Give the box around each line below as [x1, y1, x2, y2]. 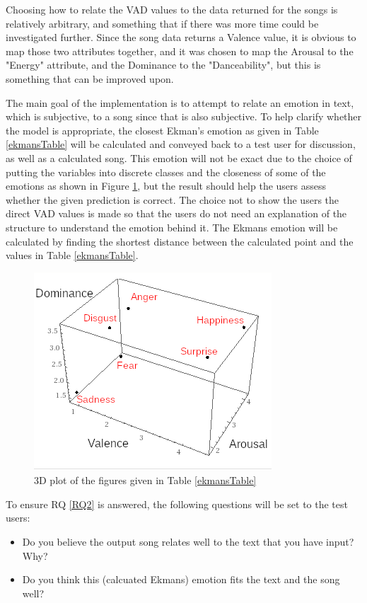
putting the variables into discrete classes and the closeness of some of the [6, 164, 326, 179]
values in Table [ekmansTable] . [6, 248, 139, 263]
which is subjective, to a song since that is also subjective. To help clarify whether [6, 109, 362, 124]
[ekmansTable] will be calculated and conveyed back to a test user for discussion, [6, 137, 356, 151]
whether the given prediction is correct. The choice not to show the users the [6, 192, 339, 207]
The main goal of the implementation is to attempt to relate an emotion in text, [6, 95, 354, 110]
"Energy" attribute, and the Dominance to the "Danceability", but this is [6, 57, 321, 72]
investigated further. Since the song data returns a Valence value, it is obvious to [6, 30, 356, 45]
